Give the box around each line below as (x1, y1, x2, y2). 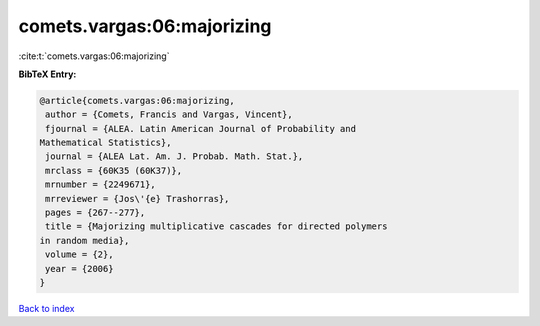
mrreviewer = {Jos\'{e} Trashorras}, (45, 193, 230, 204)
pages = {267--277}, (45, 207, 146, 219)
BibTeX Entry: (18, 68, 77, 80)
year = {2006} (45, 263, 114, 274)
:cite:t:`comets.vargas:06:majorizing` (18, 50, 170, 62)
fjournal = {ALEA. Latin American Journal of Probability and (45, 123, 357, 134)
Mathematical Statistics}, (39, 137, 172, 149)
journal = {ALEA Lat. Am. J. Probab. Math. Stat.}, (45, 151, 304, 162)
